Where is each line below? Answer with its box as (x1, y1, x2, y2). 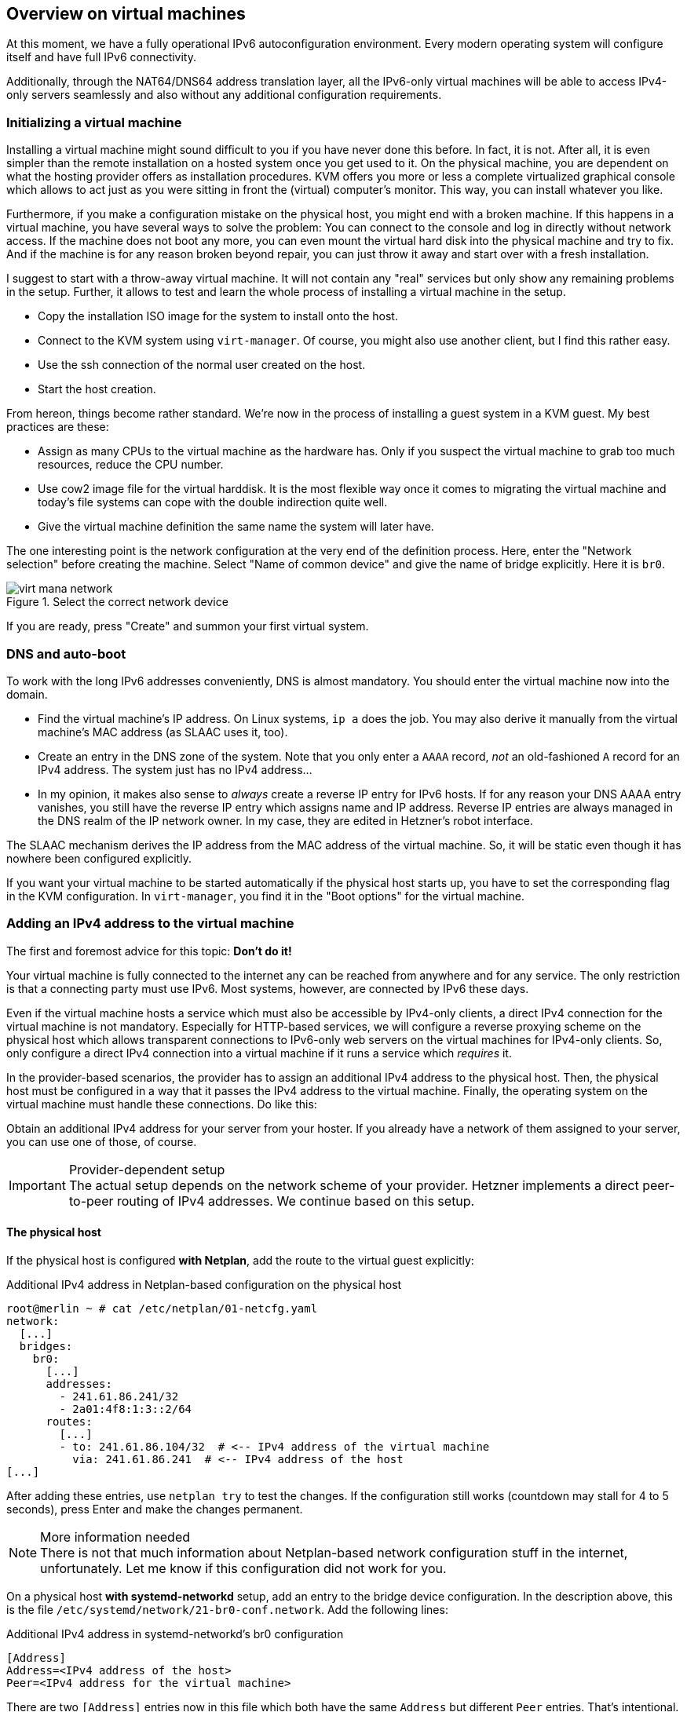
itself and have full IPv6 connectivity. (6, 50, 196, 64)
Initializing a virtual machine (6, 114, 182, 130)
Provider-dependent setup (68, 1161, 225, 1177)
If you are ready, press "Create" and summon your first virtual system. (6, 619, 369, 633)
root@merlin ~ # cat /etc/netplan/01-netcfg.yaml (6, 1301, 318, 1315)
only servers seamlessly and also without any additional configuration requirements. (6, 88, 442, 102)
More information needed (40, 1528, 191, 1545)
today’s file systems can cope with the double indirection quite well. (38, 495, 388, 509)
